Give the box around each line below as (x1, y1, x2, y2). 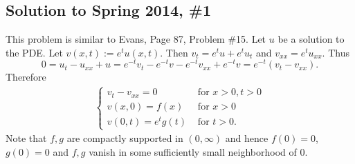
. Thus (322, 45, 349, 59)
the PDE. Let (6, 45, 63, 59)
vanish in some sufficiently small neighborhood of (89, 144, 297, 158)
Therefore (6, 70, 46, 84)
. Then (160, 45, 188, 59)
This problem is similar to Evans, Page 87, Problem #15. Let (6, 32, 266, 46)
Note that (6, 131, 47, 145)
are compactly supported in (66, 131, 183, 145)
